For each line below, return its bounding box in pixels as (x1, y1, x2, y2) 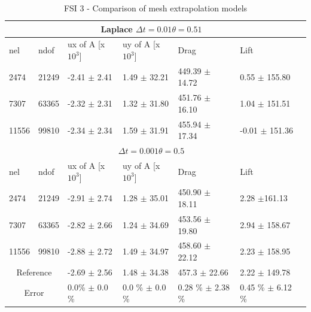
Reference (16, 265, 52, 278)
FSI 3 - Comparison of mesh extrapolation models (63, 2, 248, 14)
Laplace (100, 22, 133, 35)
